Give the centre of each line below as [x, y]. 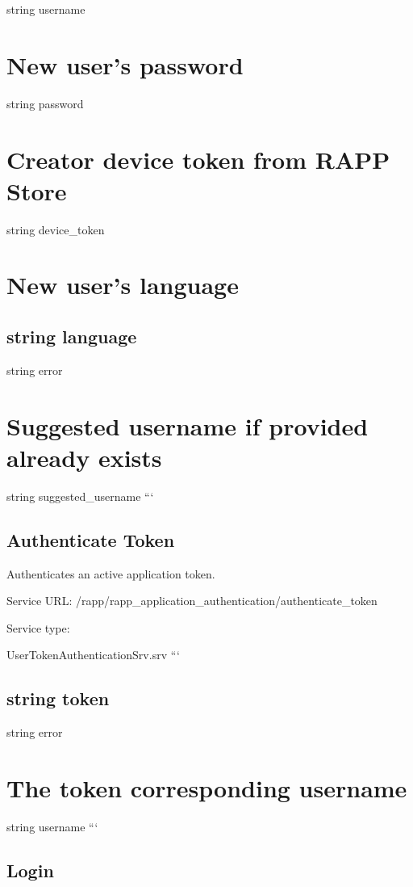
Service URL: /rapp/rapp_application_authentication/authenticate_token [192, 601]
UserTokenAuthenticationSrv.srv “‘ [93, 655]
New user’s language [123, 285]
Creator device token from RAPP [198, 159]
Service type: [38, 627]
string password [45, 103]
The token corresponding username [207, 787]
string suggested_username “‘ [80, 496]
